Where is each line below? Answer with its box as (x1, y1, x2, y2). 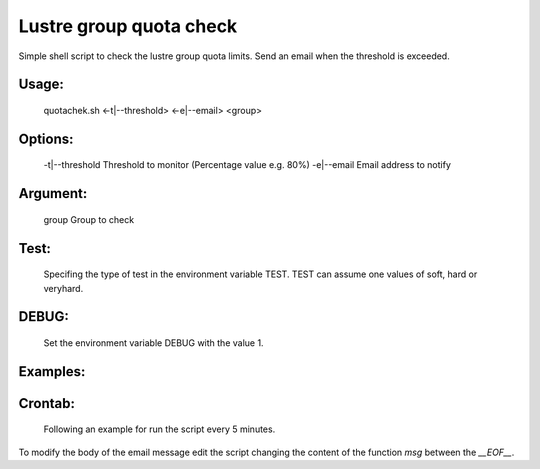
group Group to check (43, 213, 135, 225)
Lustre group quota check (18, 15, 238, 37)
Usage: (18, 76, 65, 93)
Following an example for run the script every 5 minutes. (43, 423, 276, 435)
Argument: (18, 185, 88, 202)
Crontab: (18, 395, 75, 412)
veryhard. (43, 282, 84, 294)
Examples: (18, 363, 86, 380)
